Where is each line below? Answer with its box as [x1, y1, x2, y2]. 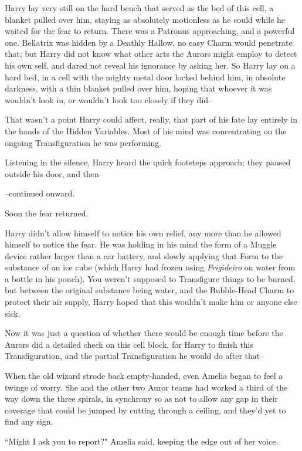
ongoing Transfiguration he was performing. [5, 136, 162, 148]
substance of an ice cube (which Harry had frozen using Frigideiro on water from [5, 261, 296, 273]
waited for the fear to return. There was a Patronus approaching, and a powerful [5, 25, 295, 37]
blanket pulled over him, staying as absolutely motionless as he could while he [5, 13, 286, 25]
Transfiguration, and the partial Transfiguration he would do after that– [5, 350, 264, 362]
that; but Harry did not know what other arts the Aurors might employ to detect [5, 48, 297, 60]
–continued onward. [5, 187, 75, 199]
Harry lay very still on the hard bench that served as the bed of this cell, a [5, 2, 274, 13]
